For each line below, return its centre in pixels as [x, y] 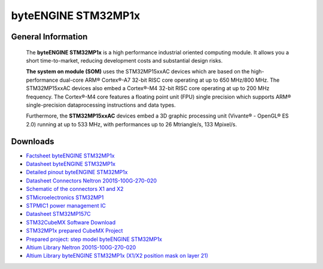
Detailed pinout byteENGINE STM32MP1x [77, 172]
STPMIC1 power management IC [66, 205]
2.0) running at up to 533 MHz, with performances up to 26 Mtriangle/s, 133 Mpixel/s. [132, 124]
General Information [49, 37]
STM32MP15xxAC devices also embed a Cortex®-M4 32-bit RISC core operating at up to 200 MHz [148, 88]
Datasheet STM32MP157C [58, 214]
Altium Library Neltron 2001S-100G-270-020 [81, 247]
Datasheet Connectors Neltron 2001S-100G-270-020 [92, 180]
